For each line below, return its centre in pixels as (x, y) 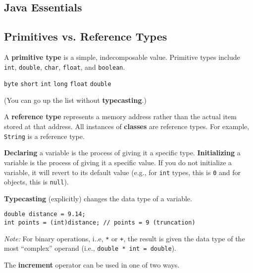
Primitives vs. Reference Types (86, 36)
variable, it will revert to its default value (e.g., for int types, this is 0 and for (122, 172)
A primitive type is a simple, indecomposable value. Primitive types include (122, 57)
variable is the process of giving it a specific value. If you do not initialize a (118, 162)
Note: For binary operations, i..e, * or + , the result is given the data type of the (125, 238)
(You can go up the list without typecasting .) (75, 100)
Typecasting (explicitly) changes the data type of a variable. (98, 198)
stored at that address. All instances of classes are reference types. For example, (127, 126)
